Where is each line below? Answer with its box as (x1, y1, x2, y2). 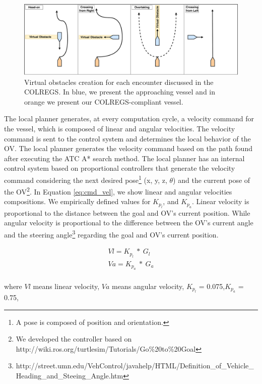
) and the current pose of (173, 174, 250, 185)
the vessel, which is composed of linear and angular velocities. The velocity (4, 123, 235, 133)
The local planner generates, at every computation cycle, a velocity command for (4, 113, 254, 124)
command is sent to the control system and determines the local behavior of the (4, 133, 251, 143)
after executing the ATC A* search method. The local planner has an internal (4, 153, 245, 163)
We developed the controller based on (16, 333, 132, 344)
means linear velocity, (33, 280, 100, 291)
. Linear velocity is (192, 196, 249, 207)
